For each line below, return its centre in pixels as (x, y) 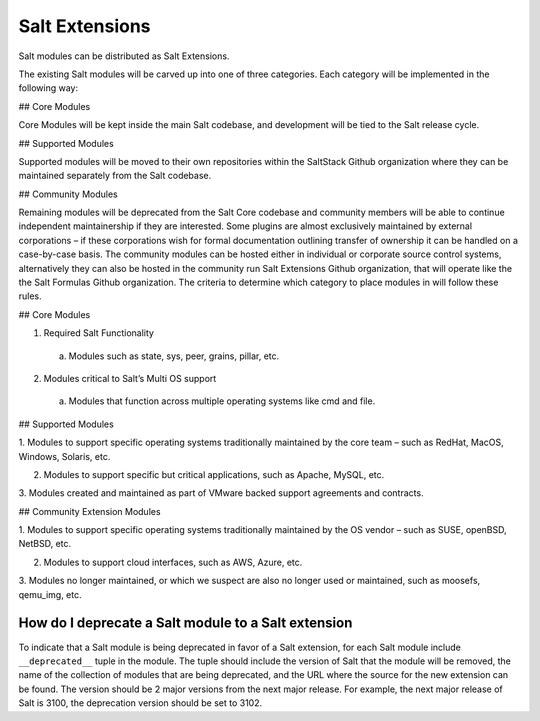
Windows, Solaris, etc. (64, 456)
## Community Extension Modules (89, 511)
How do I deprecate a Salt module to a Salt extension (185, 623)
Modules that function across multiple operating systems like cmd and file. (222, 401)
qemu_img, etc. (50, 594)
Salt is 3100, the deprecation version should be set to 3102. (140, 703)
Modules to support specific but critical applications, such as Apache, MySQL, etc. (214, 474)
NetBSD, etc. (45, 544)
